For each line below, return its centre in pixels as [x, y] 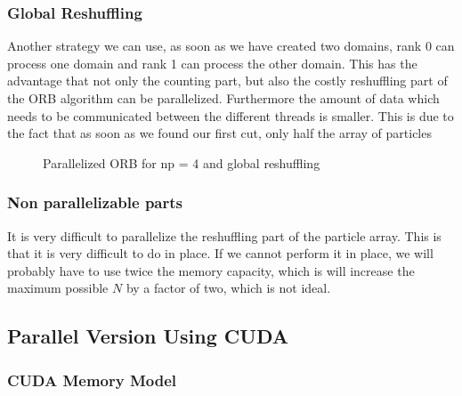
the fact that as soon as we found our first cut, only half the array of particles [219, 133]
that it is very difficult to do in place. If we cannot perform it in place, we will [220, 253]
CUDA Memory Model [92, 380]
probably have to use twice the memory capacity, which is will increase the [211, 270]
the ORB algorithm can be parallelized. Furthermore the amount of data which [223, 98]
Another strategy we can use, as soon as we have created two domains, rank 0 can [231, 46]
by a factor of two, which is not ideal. [228, 288]
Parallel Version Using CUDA [148, 336]
